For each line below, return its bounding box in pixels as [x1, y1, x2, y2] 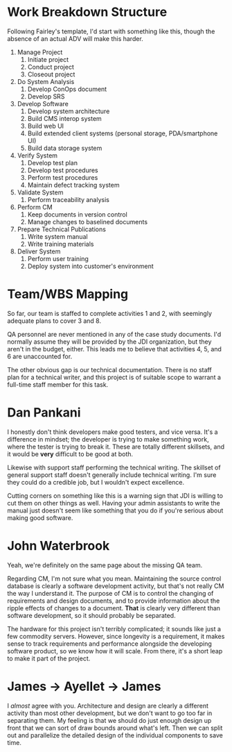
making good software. [7, 513, 73, 521]
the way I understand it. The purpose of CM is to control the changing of [7, 589, 214, 597]
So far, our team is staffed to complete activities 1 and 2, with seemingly [7, 309, 213, 317]
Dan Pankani [7, 405, 81, 421]
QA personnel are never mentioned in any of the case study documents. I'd [7, 330, 222, 338]
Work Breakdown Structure [7, 4, 168, 20]
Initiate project [27, 55, 69, 63]
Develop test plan [27, 158, 78, 167]
